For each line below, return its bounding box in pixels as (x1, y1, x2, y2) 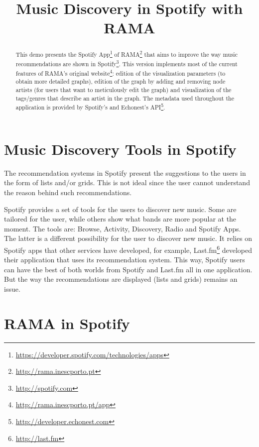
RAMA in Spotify (4, 313, 130, 333)
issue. (4, 283, 20, 294)
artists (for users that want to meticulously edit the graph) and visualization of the (15, 85, 232, 94)
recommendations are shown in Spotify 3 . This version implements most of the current (15, 58, 238, 68)
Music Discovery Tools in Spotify (4, 138, 237, 159)
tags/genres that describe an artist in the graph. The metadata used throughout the (15, 94, 234, 102)
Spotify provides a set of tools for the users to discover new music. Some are (4, 204, 237, 214)
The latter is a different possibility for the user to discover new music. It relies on (4, 233, 253, 243)
